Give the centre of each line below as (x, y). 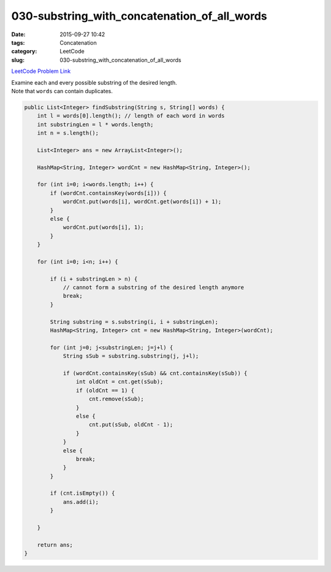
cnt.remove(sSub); (116, 399)
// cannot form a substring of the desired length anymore (154, 288)
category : (24, 51)
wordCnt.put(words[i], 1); (103, 227)
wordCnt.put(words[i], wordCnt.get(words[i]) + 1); (142, 202)
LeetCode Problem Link (41, 71)
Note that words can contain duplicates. (62, 91)
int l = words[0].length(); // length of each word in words (131, 116)
